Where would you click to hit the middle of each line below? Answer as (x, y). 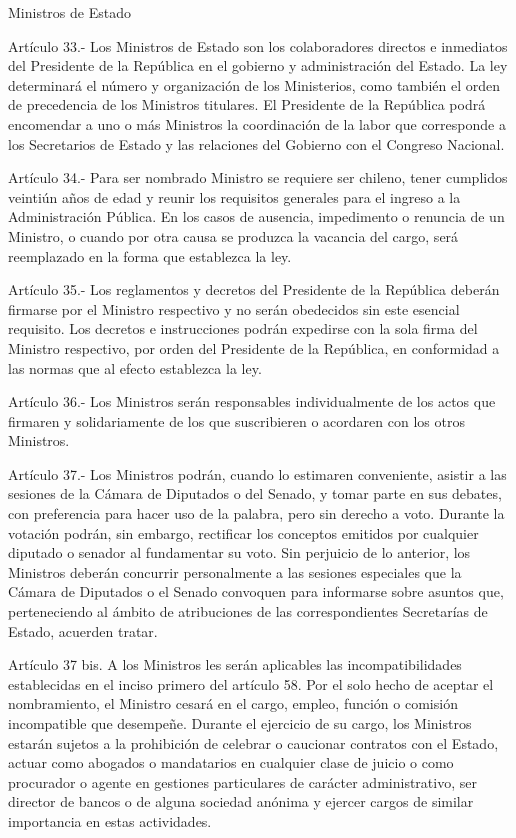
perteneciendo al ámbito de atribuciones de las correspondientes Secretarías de (248, 611)
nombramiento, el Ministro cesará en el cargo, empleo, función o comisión (233, 703)
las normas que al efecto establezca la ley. (135, 367)
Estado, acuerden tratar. (83, 630)
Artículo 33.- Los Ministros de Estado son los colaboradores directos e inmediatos (258, 45)
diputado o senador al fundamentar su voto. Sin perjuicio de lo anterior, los (239, 552)
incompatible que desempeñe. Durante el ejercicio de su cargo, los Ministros (240, 723)
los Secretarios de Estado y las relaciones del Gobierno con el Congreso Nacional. (256, 143)
